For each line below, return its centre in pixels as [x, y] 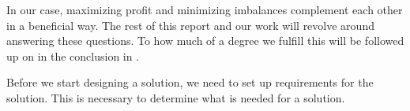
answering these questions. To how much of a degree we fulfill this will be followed [205, 41]
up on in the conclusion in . [73, 55]
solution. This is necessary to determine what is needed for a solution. [176, 97]
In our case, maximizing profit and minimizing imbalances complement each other [205, 9]
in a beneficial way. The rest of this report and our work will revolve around [190, 25]
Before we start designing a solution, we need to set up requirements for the [190, 82]
